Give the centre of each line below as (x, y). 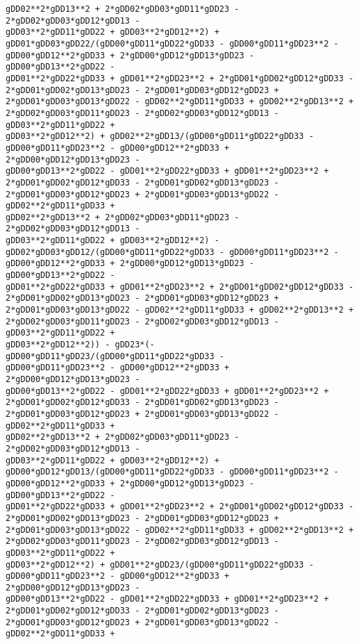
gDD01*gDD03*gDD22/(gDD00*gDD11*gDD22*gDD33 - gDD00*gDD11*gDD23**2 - (172, 43)
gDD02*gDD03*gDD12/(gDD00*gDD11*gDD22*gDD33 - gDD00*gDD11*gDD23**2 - (172, 252)
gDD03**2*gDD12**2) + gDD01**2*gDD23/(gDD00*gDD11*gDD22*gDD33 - (160, 564)
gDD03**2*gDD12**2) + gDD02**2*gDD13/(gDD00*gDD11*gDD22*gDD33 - (160, 137)
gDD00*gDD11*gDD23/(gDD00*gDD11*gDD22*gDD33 (110, 356)
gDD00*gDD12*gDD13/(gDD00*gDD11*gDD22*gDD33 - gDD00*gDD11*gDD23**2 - (172, 472)
